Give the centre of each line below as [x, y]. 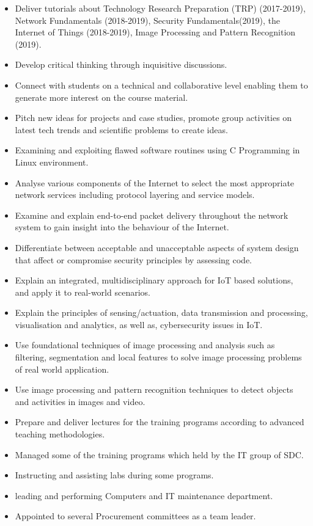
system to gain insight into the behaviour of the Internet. [122, 227]
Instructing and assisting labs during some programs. [114, 475]
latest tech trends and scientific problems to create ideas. [121, 129]
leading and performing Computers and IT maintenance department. [144, 495]
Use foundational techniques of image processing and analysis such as [145, 345]
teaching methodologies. [60, 434]
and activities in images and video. [80, 401]
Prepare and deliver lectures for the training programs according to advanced [160, 422]
